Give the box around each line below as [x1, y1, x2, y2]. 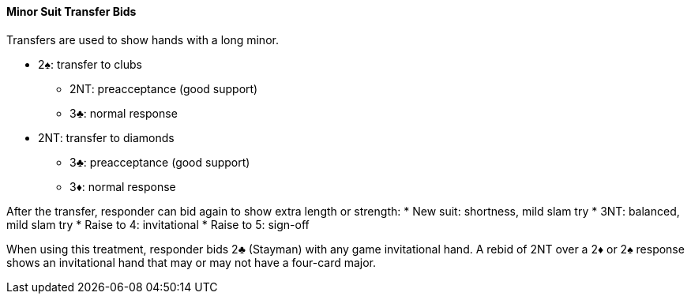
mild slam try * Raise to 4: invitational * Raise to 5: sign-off [6, 217, 310, 231]
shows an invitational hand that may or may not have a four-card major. [6, 255, 377, 269]
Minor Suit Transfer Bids [6, 5, 137, 18]
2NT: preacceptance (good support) [69, 81, 258, 96]
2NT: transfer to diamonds [38, 130, 175, 144]
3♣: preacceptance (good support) [69, 155, 250, 169]
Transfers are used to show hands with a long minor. [6, 32, 279, 47]
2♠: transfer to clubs [38, 57, 142, 71]
